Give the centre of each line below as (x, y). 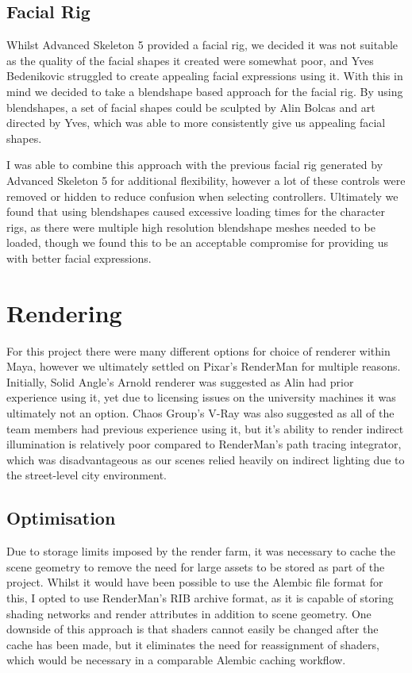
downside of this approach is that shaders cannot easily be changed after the (193, 629)
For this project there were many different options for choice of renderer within (198, 350)
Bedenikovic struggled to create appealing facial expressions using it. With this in (205, 76)
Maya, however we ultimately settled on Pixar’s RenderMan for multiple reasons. (204, 366)
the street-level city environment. (87, 475)
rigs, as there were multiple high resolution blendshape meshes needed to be (191, 227)
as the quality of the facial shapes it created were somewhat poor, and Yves (190, 60)
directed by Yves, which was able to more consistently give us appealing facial (196, 123)
